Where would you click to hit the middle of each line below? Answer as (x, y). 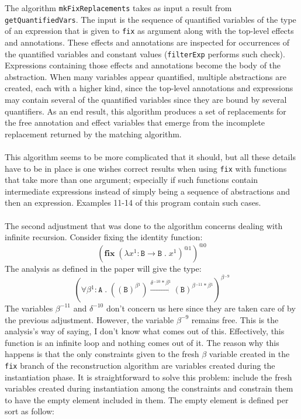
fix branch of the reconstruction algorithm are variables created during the (140, 365)
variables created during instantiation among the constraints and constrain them (149, 388)
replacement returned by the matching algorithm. (93, 134)
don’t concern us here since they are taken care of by (201, 308)
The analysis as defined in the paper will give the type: (103, 269)
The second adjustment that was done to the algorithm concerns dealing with (144, 225)
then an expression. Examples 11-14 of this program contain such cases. (133, 202)
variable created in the (249, 354)
